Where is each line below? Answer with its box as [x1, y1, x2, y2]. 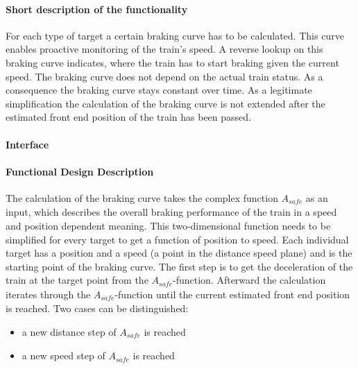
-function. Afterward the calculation [173, 273, 326, 287]
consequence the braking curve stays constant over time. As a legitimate [6, 83, 312, 97]
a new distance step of [22, 324, 117, 338]
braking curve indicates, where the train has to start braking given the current [6, 55, 339, 69]
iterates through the [6, 286, 91, 301]
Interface [6, 137, 49, 151]
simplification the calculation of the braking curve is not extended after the [6, 96, 325, 110]
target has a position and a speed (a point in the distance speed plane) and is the [6, 246, 352, 260]
